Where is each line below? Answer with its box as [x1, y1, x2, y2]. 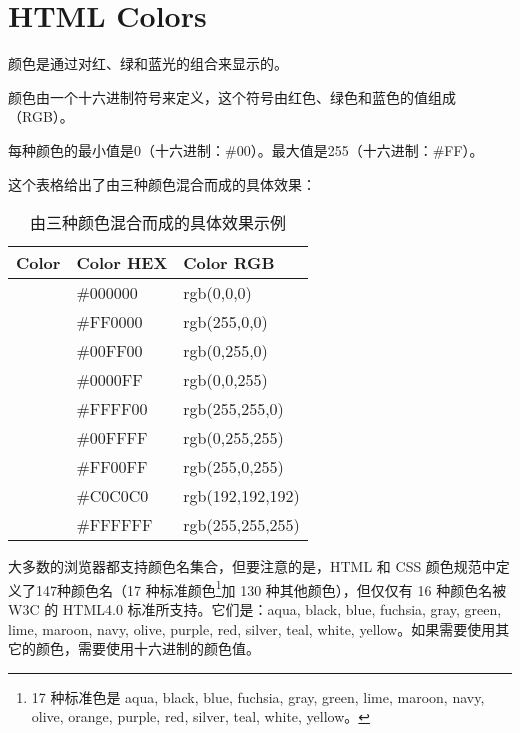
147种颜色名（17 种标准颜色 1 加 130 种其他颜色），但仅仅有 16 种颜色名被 [35, 576, 507, 600]
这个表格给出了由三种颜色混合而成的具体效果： [8, 173, 316, 194]
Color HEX [76, 251, 168, 275]
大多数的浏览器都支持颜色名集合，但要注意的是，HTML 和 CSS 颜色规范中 [8, 556, 496, 577]
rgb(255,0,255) [183, 455, 284, 479]
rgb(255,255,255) [183, 513, 300, 537]
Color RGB [183, 251, 275, 275]
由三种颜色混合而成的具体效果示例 [29, 211, 286, 235]
